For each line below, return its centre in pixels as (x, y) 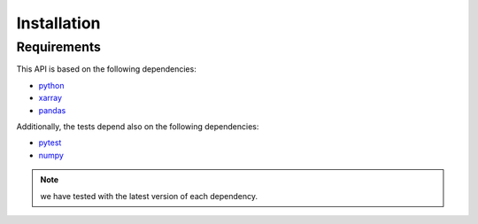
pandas (52, 110)
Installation (58, 23)
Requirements (59, 47)
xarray (50, 98)
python (51, 85)
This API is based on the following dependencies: (106, 69)
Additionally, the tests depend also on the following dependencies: (138, 126)
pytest (50, 143)
